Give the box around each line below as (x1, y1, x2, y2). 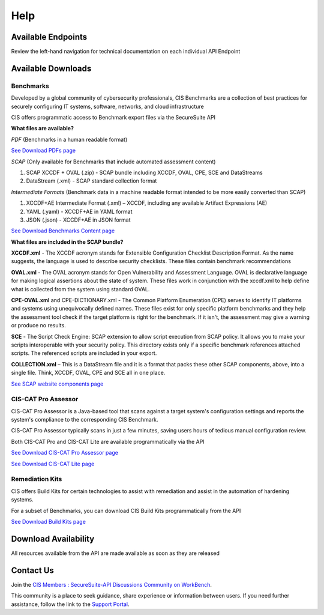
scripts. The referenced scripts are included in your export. (11, 350, 157, 357)
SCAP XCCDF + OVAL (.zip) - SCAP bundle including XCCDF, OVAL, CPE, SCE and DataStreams (26, 169, 263, 176)
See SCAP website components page (11, 380, 104, 387)
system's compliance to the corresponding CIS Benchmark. (11, 416, 158, 423)
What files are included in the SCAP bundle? (11, 238, 124, 246)
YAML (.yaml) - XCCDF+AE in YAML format (26, 208, 133, 215)
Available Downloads (11, 63, 92, 73)
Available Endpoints (11, 32, 88, 42)
